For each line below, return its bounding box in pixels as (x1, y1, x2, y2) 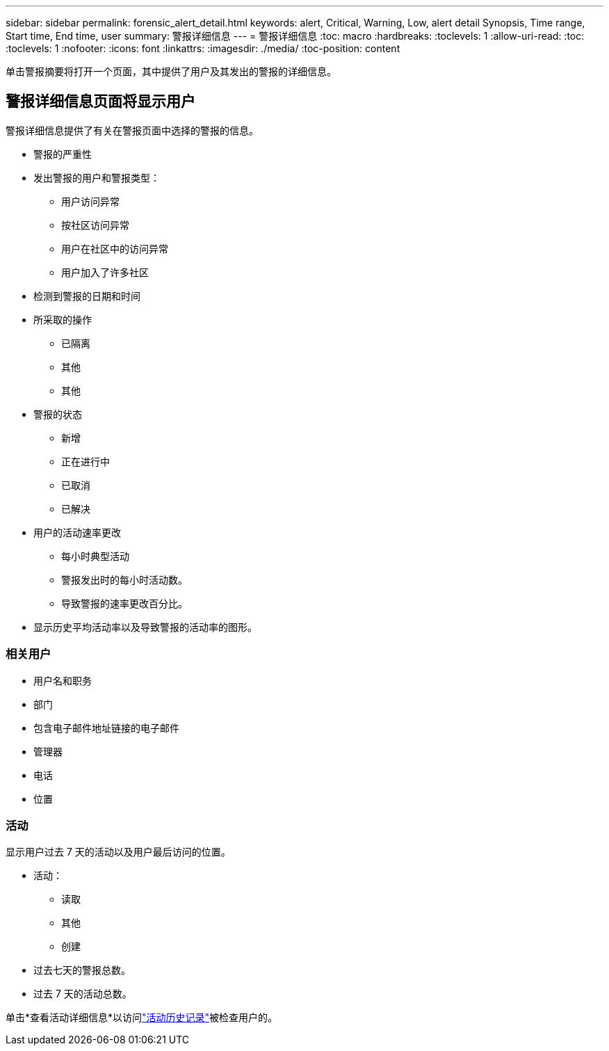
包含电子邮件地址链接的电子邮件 (33, 721, 179, 734)
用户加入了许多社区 (61, 266, 149, 278)
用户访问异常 (61, 195, 120, 207)
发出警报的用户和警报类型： (33, 171, 160, 184)
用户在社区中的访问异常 (61, 242, 168, 255)
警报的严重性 (33, 147, 92, 160)
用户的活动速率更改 (33, 526, 121, 538)
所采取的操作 (33, 313, 92, 326)
